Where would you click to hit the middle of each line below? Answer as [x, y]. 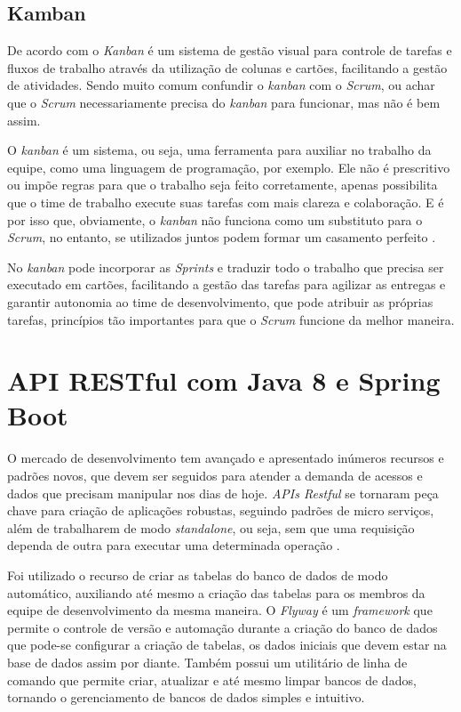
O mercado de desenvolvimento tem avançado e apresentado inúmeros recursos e [226, 458]
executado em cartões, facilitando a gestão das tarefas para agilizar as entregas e [227, 284]
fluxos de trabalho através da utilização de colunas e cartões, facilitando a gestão [227, 67]
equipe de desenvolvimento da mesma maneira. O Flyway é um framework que [220, 610]
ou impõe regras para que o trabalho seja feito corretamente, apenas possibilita [223, 185]
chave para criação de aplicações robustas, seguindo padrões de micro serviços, [221, 510]
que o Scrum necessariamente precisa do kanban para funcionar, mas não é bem [224, 102]
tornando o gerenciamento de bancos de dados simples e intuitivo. [186, 697]
